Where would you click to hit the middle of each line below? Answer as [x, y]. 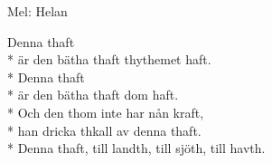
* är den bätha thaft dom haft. [93, 95]
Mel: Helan [38, 11]
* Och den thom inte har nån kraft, [106, 112]
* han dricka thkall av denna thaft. [104, 130]
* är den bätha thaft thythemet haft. [109, 59]
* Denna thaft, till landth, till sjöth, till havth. [136, 148]
